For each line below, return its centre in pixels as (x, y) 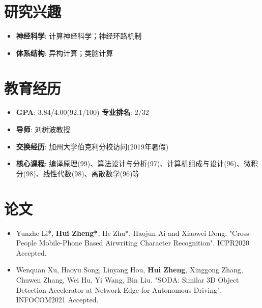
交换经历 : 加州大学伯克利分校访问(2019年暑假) (92, 146)
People (26, 243)
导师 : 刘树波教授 (43, 129)
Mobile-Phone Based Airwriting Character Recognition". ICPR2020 (144, 243)
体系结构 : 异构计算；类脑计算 (65, 53)
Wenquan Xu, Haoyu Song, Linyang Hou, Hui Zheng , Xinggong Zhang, (129, 270)
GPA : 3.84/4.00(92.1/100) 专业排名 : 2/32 (82, 112)
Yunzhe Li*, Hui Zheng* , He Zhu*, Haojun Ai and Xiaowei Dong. (122, 233)
